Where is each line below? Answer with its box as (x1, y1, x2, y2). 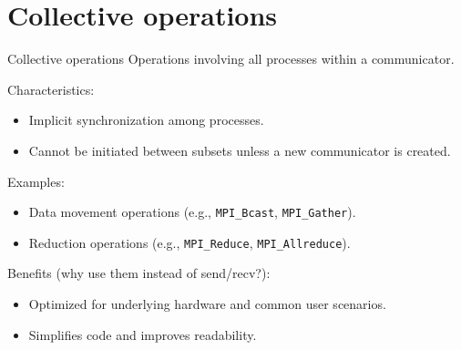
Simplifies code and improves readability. (28, 324, 257, 344)
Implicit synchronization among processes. (28, 110, 264, 129)
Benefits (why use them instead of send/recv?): (7, 263, 271, 283)
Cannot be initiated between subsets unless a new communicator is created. (28, 140, 451, 160)
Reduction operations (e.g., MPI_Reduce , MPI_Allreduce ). (28, 232, 351, 252)
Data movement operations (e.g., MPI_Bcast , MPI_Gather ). (28, 202, 356, 221)
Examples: (7, 171, 65, 190)
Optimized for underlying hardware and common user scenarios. (28, 294, 386, 313)
